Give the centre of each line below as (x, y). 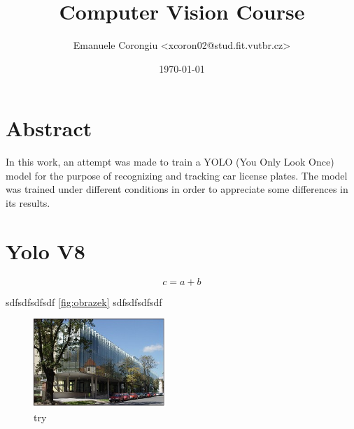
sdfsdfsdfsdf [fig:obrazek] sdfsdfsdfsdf (84, 301)
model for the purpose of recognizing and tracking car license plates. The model (177, 175)
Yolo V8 (45, 250)
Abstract (49, 128)
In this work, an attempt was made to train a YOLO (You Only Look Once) (170, 162)
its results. (28, 203)
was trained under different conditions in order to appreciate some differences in (177, 189)
